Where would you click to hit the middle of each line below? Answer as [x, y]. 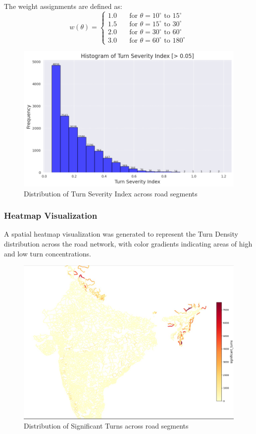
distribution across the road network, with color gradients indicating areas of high [128, 244]
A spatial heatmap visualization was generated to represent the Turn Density [121, 234]
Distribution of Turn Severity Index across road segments [111, 193]
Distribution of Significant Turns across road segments [106, 426]
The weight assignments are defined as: [63, 6]
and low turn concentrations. [48, 253]
